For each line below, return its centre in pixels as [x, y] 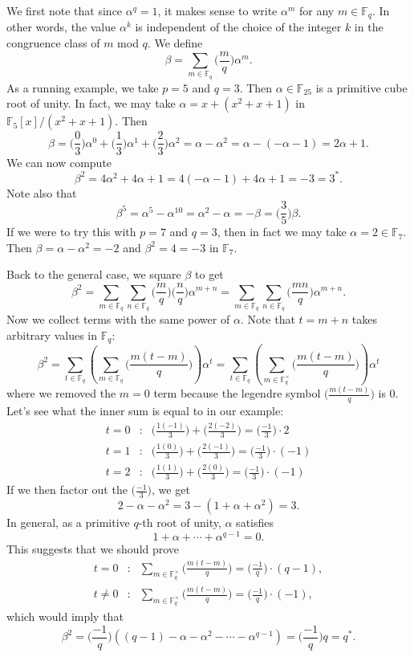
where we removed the [61, 393]
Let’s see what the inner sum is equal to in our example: [145, 411]
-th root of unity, [180, 522]
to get [209, 274]
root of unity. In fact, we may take [91, 103]
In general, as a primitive [68, 522]
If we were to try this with [71, 232]
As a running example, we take [83, 87]
